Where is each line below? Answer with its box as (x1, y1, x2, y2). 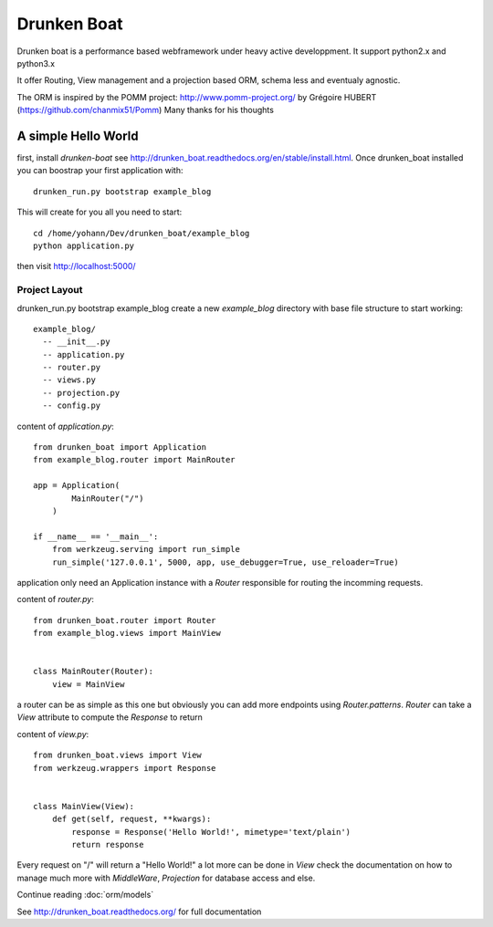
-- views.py (42, 375, 96, 385)
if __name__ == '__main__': (33, 531, 159, 542)
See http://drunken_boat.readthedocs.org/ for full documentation (16, 906, 262, 917)
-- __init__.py (42, 337, 110, 347)
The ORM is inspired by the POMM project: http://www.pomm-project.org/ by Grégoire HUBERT (16, 91, 377, 102)
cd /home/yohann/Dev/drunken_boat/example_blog (33, 228, 250, 238)
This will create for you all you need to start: (16, 206, 183, 218)
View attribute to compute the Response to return (16, 712, 203, 723)
